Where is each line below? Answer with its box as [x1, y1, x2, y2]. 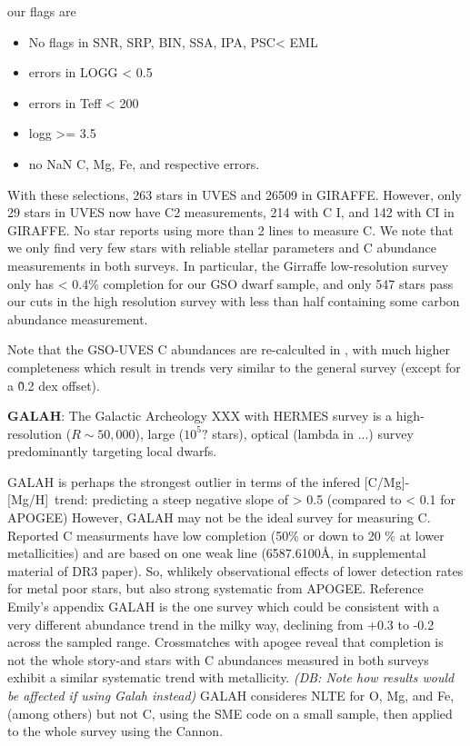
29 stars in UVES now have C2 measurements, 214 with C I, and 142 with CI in [7, 203, 455, 222]
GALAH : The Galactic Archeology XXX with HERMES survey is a [7, 406, 393, 425]
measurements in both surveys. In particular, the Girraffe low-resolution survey [7, 255, 449, 274]
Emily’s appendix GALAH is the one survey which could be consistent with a [7, 597, 440, 616]
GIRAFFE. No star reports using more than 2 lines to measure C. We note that [7, 220, 454, 239]
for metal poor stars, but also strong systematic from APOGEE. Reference [7, 579, 424, 598]
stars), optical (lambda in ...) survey [212, 423, 414, 443]
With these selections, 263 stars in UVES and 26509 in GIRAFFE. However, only [7, 184, 462, 204]
